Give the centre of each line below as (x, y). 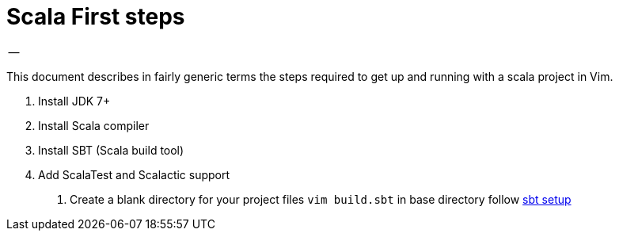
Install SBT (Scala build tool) (111, 150)
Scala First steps (96, 17)
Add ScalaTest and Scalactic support (134, 174)
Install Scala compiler (94, 125)
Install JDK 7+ (74, 101)
